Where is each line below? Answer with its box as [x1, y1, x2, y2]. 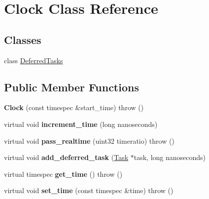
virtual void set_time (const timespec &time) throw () [4, 185, 174, 196]
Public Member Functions [4, 79, 139, 94]
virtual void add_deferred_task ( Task [4, 152, 129, 162]
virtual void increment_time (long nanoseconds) [4, 119, 158, 129]
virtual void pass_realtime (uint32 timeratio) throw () [4, 135, 174, 146]
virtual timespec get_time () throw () [4, 168, 123, 179]
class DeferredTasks [4, 55, 63, 65]
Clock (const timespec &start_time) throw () [4, 102, 144, 113]
